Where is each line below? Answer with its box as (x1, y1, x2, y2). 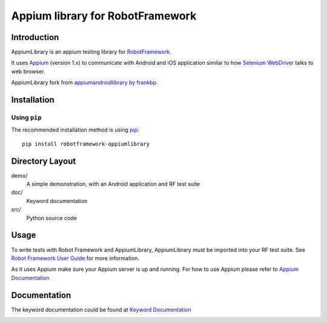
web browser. (11, 67, 45, 75)
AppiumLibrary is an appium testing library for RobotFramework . (11, 48, 172, 56)
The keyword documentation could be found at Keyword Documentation (11, 306, 191, 313)
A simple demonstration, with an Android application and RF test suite (26, 181, 200, 188)
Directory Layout (11, 156, 76, 166)
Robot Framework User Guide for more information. (11, 255, 139, 262)
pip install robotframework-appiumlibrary (22, 140, 150, 147)
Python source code (26, 214, 77, 221)
